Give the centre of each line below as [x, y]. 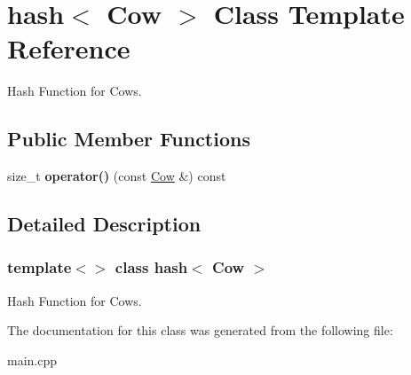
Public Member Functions [129, 139]
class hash [151, 267]
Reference [69, 48]
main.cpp [32, 359]
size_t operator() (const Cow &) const [117, 176]
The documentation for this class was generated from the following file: [200, 330]
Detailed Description [104, 224]
